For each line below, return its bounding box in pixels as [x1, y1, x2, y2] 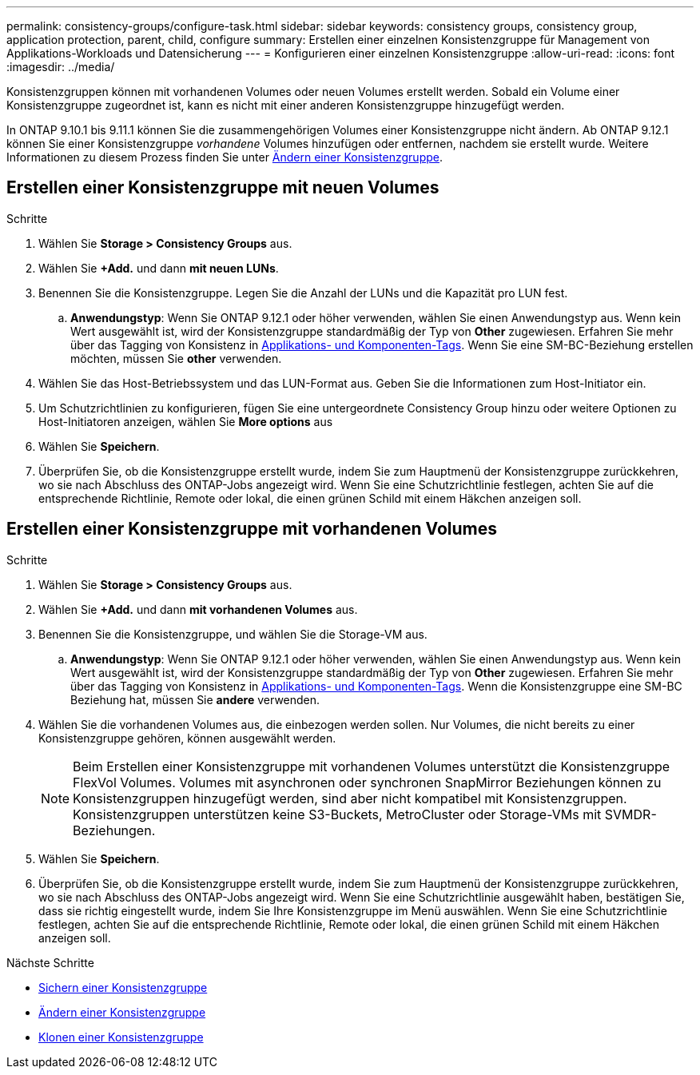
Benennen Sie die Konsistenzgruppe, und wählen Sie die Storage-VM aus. [38, 627, 428, 641]
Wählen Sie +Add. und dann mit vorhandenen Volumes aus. [38, 602, 358, 616]
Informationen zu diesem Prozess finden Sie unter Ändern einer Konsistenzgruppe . [6, 150, 443, 164]
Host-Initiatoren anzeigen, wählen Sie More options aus [38, 414, 333, 428]
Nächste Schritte [6, 955, 94, 969]
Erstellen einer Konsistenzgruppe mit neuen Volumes [6, 177, 439, 198]
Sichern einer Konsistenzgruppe [38, 980, 208, 994]
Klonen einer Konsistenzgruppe [38, 1029, 204, 1044]
